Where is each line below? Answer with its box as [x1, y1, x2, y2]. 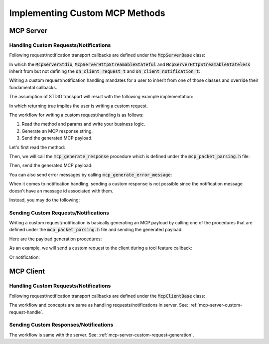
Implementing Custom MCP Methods [9, 7, 165, 18]
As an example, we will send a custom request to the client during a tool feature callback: [9, 245, 192, 251]
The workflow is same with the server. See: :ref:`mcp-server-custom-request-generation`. [9, 332, 194, 338]
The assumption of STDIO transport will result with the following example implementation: [9, 94, 194, 100]
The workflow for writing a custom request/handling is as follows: [9, 112, 144, 118]
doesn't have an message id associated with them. [9, 187, 114, 194]
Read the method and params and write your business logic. [21, 121, 145, 127]
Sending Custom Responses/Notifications [9, 322, 114, 329]
